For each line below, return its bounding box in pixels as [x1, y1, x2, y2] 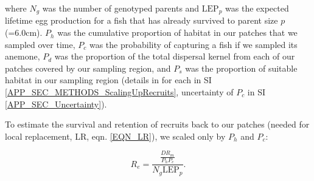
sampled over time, [5, 38, 75, 50]
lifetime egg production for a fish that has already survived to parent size [5, 14, 278, 27]
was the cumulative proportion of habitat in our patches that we [57, 26, 298, 39]
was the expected [225, 2, 289, 14]
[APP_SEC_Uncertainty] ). [5, 97, 107, 110]
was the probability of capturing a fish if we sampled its [89, 38, 298, 50]
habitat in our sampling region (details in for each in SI [5, 73, 212, 86]
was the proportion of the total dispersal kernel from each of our [54, 50, 295, 63]
